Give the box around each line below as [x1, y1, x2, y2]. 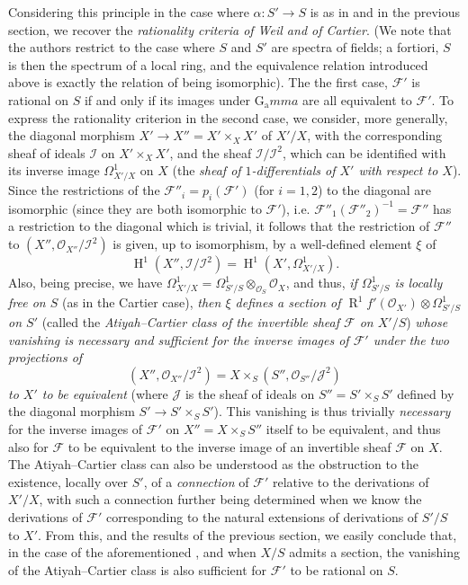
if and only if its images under [84, 90, 251, 109]
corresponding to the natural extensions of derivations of [105, 507, 418, 526]
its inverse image [8, 161, 100, 180]
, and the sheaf [169, 143, 252, 162]
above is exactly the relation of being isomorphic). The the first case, [8, 73, 388, 92]
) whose [406, 313, 448, 331]
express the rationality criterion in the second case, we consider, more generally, [8, 108, 448, 127]
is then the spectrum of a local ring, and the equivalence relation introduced [8, 55, 428, 74]
